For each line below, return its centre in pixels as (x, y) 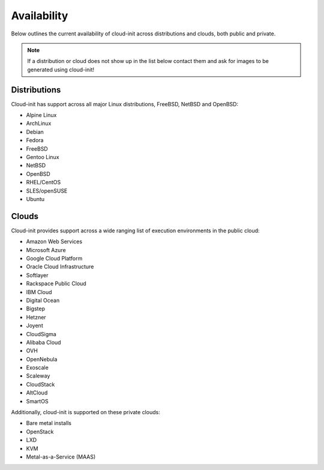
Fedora (35, 140)
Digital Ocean (43, 300)
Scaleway (38, 376)
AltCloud (37, 393)
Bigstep (35, 309)
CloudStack (40, 384)
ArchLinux (39, 124)
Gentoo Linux (43, 157)
